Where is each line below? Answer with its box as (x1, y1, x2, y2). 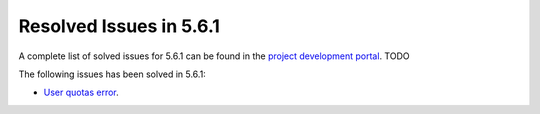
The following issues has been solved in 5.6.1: (18, 68, 207, 80)
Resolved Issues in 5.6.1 (18, 15, 220, 37)
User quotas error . (43, 86, 119, 99)
